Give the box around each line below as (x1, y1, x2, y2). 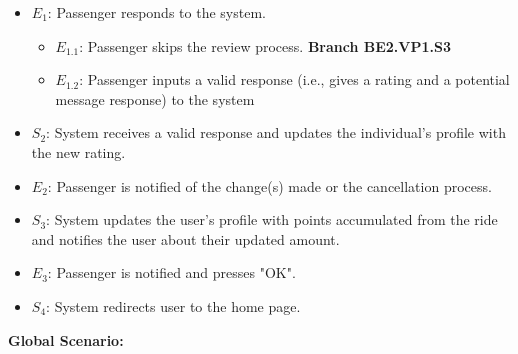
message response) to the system (55, 88, 255, 109)
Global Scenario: (8, 329, 124, 350)
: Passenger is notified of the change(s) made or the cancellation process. (47, 175, 492, 196)
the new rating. (31, 141, 126, 162)
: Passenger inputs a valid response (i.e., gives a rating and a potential (79, 69, 510, 90)
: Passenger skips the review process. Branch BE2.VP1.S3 (79, 35, 451, 56)
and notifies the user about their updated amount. (31, 228, 340, 249)
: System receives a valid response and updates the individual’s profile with (46, 122, 506, 143)
